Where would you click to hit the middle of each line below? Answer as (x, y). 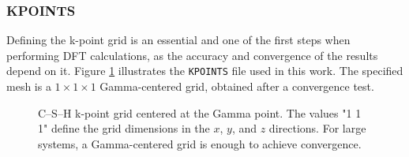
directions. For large (317, 128)
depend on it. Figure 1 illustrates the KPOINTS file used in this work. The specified (205, 71)
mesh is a (29, 86)
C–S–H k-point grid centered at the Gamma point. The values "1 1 (200, 112)
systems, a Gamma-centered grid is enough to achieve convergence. (200, 143)
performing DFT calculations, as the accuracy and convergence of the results (192, 55)
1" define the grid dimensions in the (124, 128)
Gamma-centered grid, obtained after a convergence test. (237, 86)
